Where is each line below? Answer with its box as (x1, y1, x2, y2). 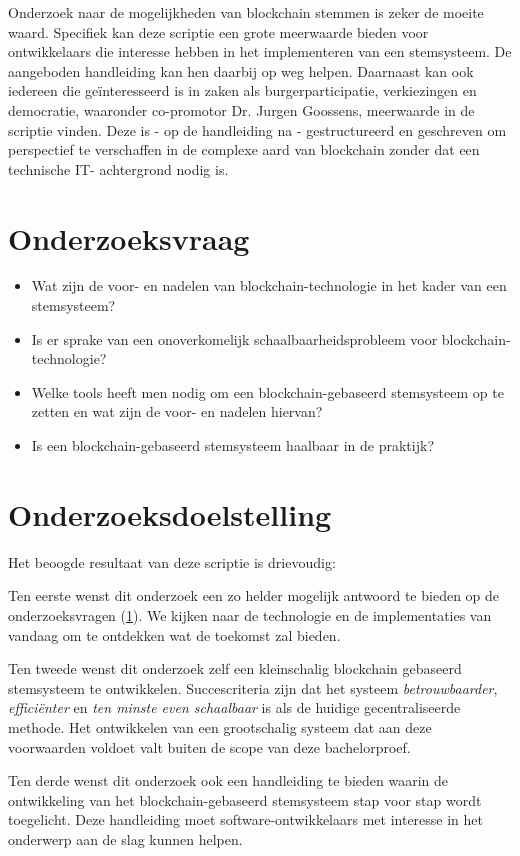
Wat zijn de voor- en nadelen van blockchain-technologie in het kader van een (31, 275, 507, 296)
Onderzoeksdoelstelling (8, 493, 332, 534)
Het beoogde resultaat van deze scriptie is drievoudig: (8, 551, 336, 572)
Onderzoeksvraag (8, 217, 250, 258)
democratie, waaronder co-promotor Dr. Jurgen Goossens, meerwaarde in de (8, 99, 475, 120)
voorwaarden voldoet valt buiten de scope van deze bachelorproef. (8, 736, 411, 757)
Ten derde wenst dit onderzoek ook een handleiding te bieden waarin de (8, 770, 449, 791)
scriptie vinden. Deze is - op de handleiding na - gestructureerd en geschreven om (8, 119, 507, 140)
